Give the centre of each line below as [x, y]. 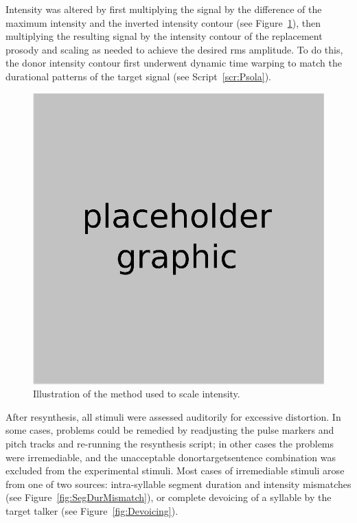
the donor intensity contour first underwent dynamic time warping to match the [174, 63]
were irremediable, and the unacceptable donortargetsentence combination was [171, 457]
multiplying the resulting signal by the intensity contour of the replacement [164, 36]
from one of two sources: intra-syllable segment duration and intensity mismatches [178, 484]
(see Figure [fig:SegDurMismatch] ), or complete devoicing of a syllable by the [169, 497]
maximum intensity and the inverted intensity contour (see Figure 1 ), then [163, 22]
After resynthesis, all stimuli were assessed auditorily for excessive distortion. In [173, 416]
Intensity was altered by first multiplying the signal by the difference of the [164, 9]
